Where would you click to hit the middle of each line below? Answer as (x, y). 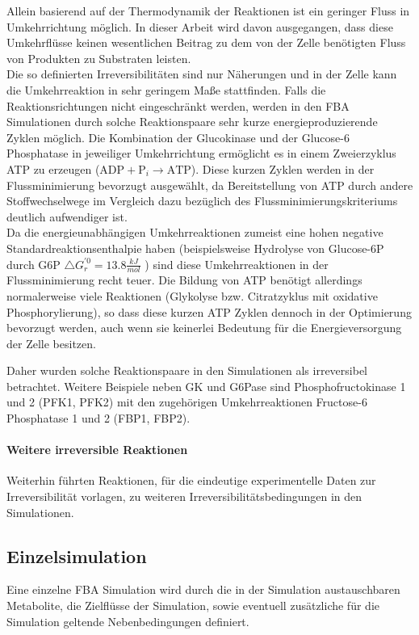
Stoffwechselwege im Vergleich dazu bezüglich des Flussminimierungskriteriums (202, 201)
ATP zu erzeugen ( (53, 168)
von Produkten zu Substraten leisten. (99, 58)
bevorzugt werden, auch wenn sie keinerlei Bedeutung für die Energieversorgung (204, 328)
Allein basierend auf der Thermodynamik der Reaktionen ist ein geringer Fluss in (208, 11)
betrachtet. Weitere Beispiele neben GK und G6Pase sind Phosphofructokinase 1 (206, 386)
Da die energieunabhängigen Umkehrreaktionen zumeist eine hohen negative (195, 232)
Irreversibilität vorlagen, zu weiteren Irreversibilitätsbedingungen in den (184, 496)
